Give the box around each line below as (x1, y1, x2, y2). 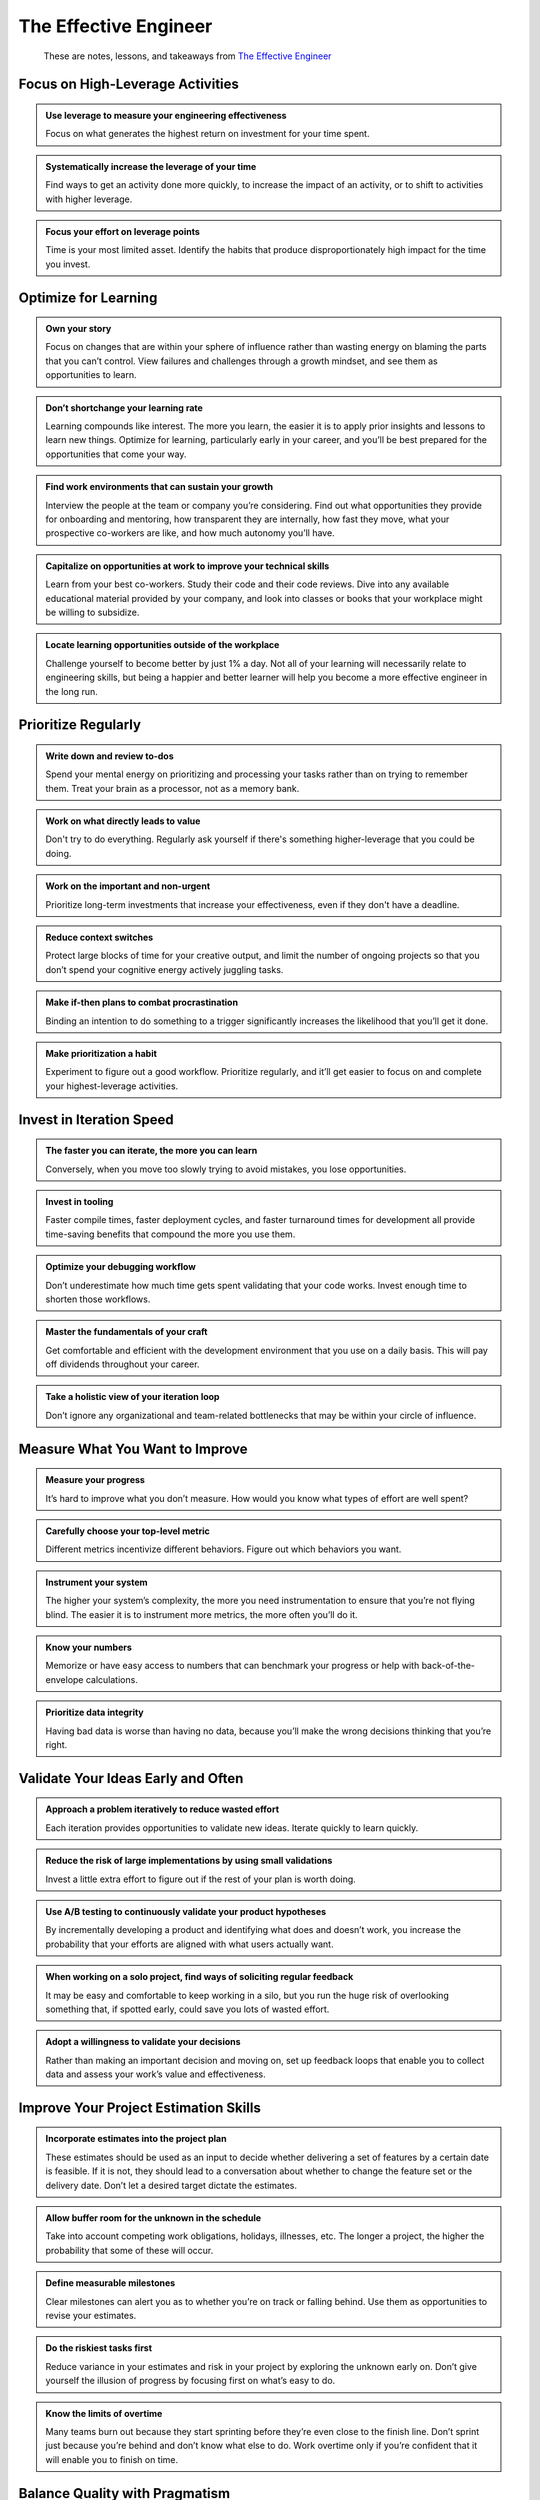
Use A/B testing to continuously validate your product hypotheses (45, 1905, 327, 1917)
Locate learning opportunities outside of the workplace (45, 639, 280, 651)
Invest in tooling (45, 1195, 114, 1207)
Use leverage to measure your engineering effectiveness (45, 109, 287, 121)
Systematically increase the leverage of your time (45, 160, 257, 172)
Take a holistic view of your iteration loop (45, 1391, 220, 1403)
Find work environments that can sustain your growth (45, 481, 274, 493)
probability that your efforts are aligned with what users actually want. (45, 1938, 334, 1950)
